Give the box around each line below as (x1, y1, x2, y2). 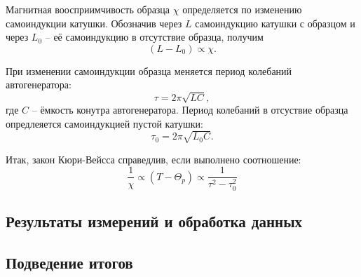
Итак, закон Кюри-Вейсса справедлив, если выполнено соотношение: (6, 151, 301, 166)
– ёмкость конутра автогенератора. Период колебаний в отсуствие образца (32, 102, 348, 117)
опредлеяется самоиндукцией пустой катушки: (6, 116, 203, 130)
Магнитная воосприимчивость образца (6, 2, 170, 16)
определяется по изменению (182, 2, 302, 16)
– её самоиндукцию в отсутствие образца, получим (45, 29, 264, 44)
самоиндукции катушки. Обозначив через (6, 15, 182, 30)
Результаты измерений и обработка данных (6, 210, 303, 231)
